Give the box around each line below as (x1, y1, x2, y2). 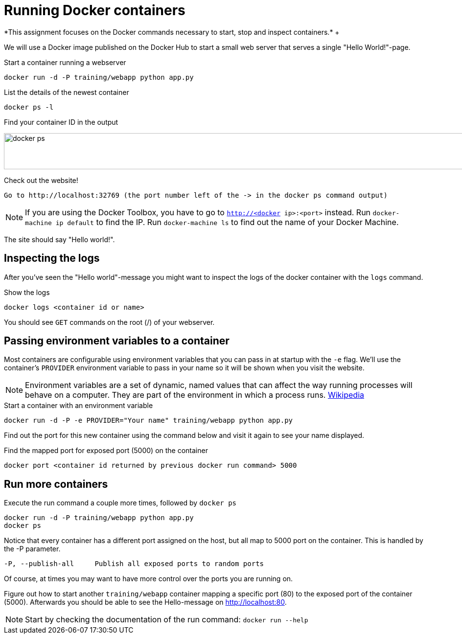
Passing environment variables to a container (4, 335, 230, 347)
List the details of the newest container (4, 88, 129, 96)
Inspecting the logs (4, 252, 100, 265)
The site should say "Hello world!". (4, 235, 115, 244)
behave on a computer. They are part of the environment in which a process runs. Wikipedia (25, 390, 365, 400)
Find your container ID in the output (4, 117, 118, 126)
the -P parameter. (4, 545, 61, 553)
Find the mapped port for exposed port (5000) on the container (4, 446, 208, 455)
